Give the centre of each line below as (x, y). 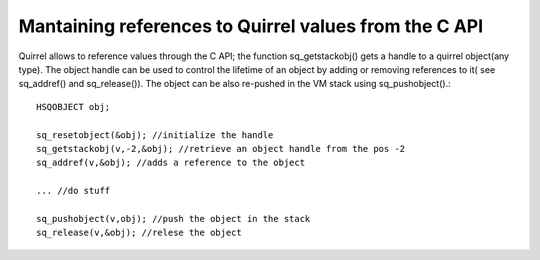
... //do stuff (73, 191)
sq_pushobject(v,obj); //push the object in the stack (173, 218)
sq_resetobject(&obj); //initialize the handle (155, 134)
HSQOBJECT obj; (73, 106)
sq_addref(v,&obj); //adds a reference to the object (170, 163)
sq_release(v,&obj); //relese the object (139, 233)
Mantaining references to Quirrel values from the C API (251, 26)
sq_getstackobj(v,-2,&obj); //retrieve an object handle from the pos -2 (221, 148)
